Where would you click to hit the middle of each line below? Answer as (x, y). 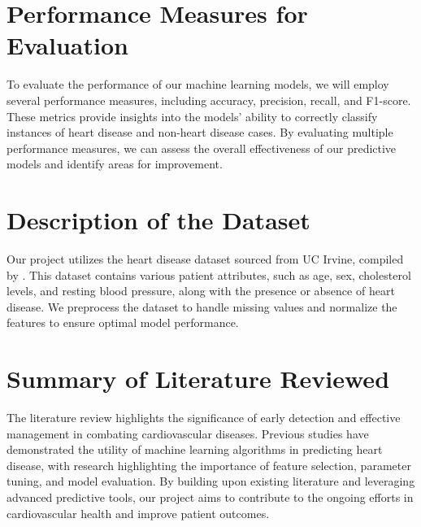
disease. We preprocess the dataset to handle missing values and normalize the (202, 306)
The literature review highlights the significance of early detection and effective (204, 418)
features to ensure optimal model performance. (123, 322)
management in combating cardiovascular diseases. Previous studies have (188, 433)
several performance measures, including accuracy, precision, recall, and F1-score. (209, 100)
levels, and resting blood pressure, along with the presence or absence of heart (201, 291)
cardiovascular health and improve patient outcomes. (138, 513)
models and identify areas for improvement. (115, 164)
